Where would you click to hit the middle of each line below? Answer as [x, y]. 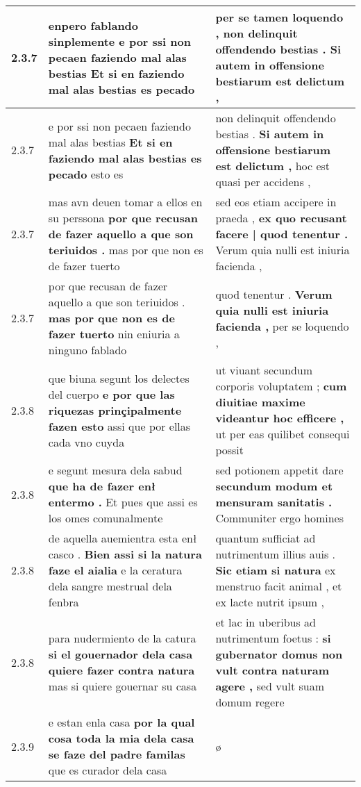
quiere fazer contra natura [121, 670]
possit [229, 450]
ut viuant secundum [264, 370]
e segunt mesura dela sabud [115, 470]
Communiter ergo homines [279, 518]
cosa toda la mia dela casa [121, 738]
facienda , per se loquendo [282, 326]
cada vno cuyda [86, 442]
